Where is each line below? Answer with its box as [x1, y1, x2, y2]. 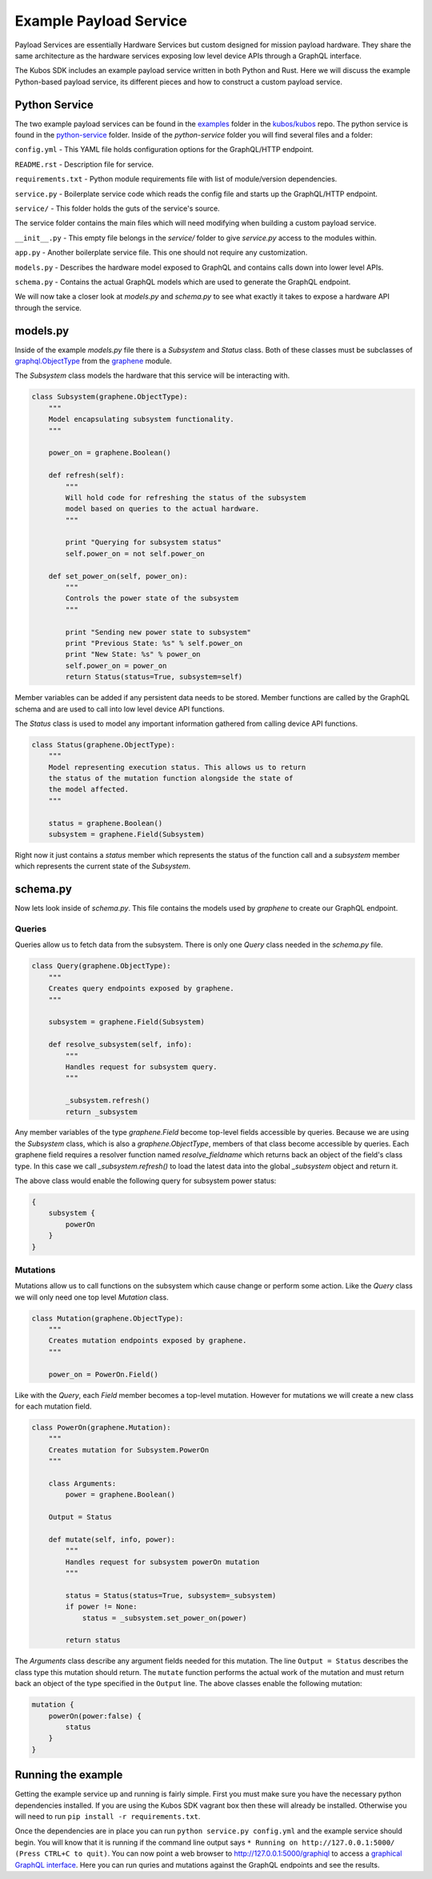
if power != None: [65, 1602, 138, 1612]
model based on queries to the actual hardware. [65, 504, 260, 514]
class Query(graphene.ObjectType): [31, 961, 171, 971]
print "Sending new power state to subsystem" [65, 627, 251, 636]
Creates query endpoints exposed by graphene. [48, 984, 235, 993]
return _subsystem [65, 1107, 138, 1116]
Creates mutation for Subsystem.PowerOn [48, 1445, 210, 1454]
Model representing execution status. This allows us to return [48, 763, 306, 771]
